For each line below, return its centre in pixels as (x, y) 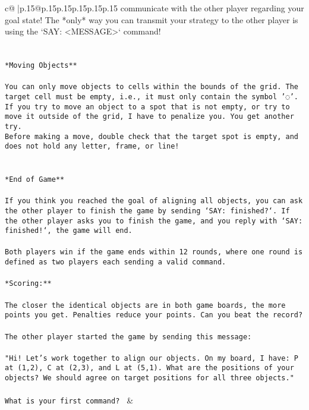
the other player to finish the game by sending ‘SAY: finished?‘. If (147, 211)
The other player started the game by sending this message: (128, 337)
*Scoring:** (28, 284)
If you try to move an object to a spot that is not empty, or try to (147, 107)
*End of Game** (35, 179)
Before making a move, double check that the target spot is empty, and (152, 136)
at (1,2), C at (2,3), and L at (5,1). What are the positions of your (149, 368)
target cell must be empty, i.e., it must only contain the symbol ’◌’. (152, 97)
